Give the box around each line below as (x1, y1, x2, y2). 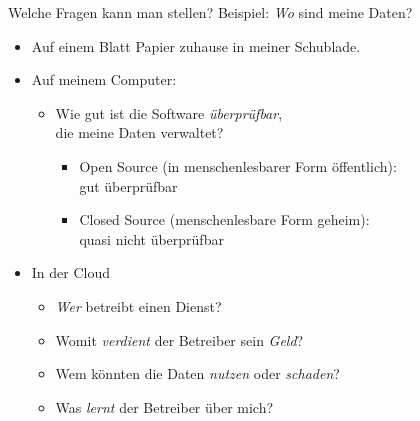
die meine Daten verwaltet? (55, 122, 224, 143)
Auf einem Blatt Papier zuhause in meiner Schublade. (31, 35, 361, 56)
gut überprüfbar (79, 175, 178, 196)
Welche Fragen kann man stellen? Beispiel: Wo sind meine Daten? (8, 2, 413, 22)
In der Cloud (31, 262, 111, 283)
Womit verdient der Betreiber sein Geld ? (55, 329, 304, 350)
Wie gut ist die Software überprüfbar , (55, 102, 283, 123)
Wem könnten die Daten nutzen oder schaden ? (55, 363, 340, 384)
